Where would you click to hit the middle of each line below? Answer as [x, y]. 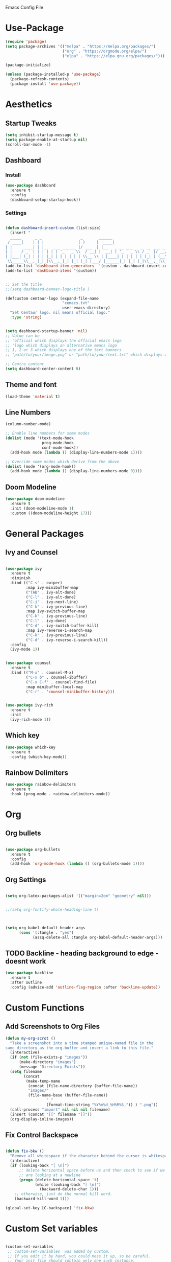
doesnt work [26, 961]
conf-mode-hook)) [60, 448]
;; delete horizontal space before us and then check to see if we [92, 1170]
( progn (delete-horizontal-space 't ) [59, 1180]
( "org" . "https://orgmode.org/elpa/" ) [104, 51]
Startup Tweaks [31, 123]
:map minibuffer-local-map [54, 687]
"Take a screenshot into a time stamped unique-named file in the [82, 1043]
